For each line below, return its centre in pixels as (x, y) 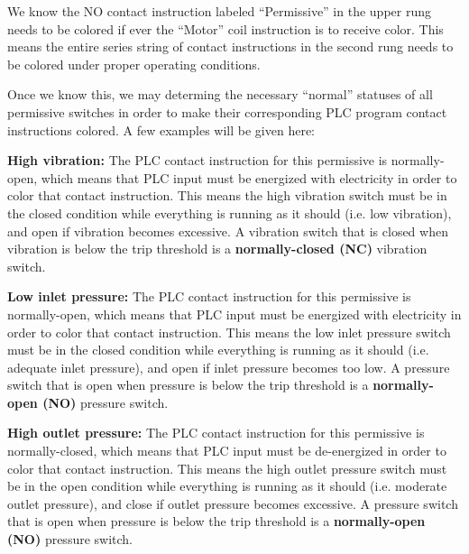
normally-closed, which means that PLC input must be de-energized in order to (227, 451)
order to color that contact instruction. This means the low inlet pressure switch (229, 332)
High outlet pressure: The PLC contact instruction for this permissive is (216, 433)
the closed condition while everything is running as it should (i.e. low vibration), (230, 212)
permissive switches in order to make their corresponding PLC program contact (227, 111)
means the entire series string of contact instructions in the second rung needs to (230, 46)
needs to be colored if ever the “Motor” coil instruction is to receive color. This (225, 28)
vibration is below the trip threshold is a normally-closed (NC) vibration (217, 249)
